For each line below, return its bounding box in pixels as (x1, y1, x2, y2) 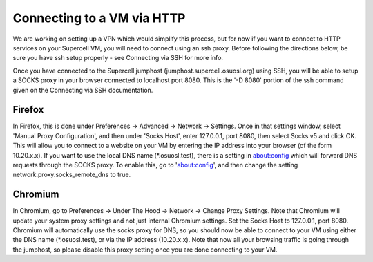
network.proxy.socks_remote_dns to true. (12, 170, 131, 179)
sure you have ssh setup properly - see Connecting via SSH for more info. (12, 54, 224, 62)
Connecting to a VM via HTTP (12, 10, 186, 26)
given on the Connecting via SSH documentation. (12, 86, 153, 94)
